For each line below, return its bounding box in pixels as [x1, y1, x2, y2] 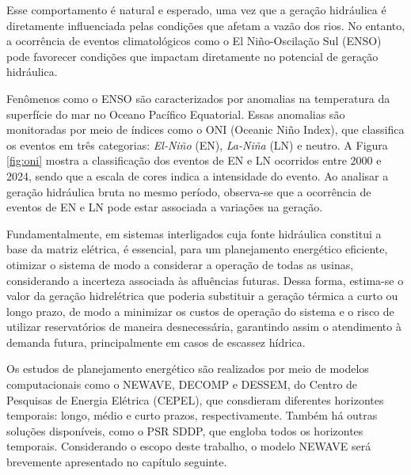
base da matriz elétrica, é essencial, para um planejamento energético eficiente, [6, 241, 388, 257]
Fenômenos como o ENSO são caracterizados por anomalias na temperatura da [6, 89, 390, 106]
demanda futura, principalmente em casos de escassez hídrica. [6, 333, 306, 350]
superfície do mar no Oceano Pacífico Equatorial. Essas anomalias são [6, 105, 345, 122]
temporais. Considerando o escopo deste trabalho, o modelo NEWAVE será [6, 438, 371, 454]
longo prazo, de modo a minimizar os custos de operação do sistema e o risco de [6, 302, 394, 319]
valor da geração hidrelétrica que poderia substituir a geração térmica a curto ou [6, 287, 398, 304]
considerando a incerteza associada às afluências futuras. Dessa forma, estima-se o [6, 272, 404, 288]
